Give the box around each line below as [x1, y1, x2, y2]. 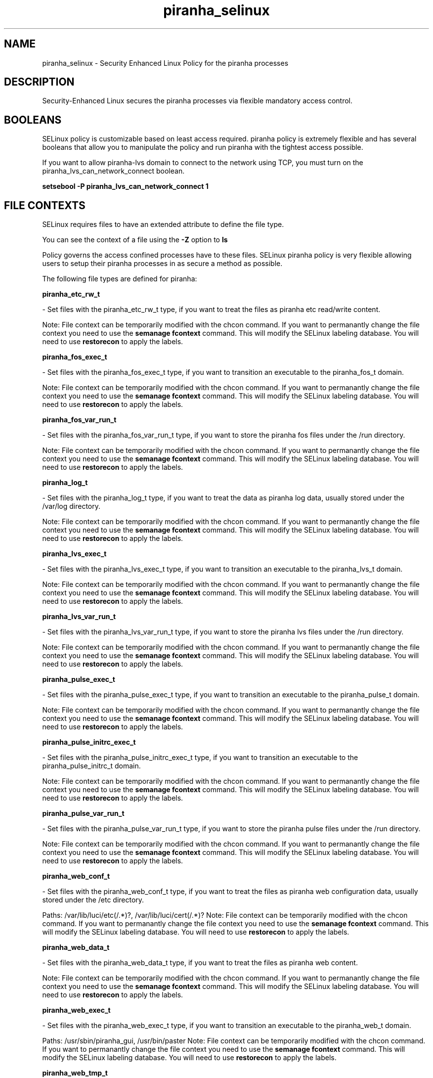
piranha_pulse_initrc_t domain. [42, 762, 141, 770]
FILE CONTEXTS [4, 199, 86, 212]
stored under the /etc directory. [42, 896, 144, 904]
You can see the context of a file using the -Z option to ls [42, 235, 228, 244]
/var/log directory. [42, 502, 101, 511]
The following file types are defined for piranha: [42, 274, 197, 283]
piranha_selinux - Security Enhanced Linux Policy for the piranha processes [42, 58, 289, 67]
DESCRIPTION [4, 76, 75, 89]
